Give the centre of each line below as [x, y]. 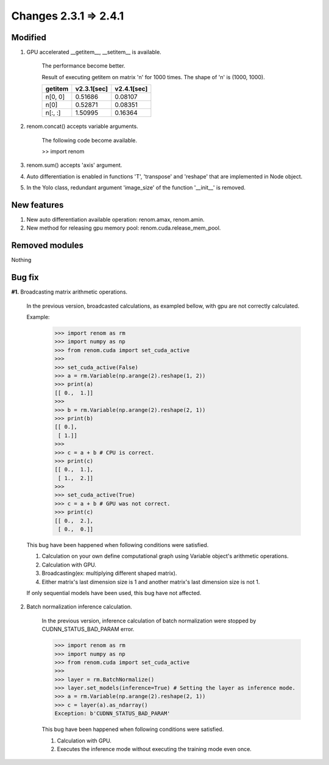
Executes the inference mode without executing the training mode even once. [154, 749]
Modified [29, 37]
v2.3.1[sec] [92, 89]
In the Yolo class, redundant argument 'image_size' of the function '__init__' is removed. [136, 188]
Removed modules [47, 246]
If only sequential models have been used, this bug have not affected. [114, 593]
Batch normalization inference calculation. [79, 607]
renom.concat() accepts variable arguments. [82, 126]
